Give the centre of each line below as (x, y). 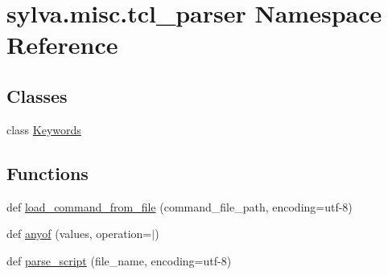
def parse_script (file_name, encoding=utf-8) (119, 260)
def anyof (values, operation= (79, 234)
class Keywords (44, 129)
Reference (62, 45)
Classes (37, 95)
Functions (47, 172)
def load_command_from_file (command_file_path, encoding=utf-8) (180, 206)
